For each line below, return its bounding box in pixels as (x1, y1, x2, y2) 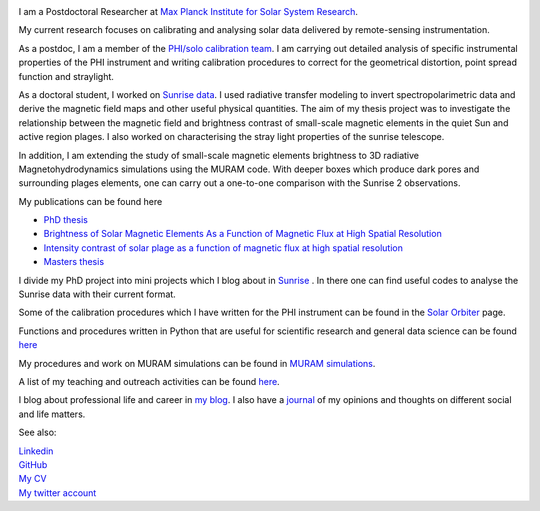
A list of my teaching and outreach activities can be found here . (18, 375, 280, 387)
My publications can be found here (18, 195, 163, 207)
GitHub (18, 458, 48, 470)
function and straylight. (18, 70, 115, 82)
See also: (18, 426, 57, 439)
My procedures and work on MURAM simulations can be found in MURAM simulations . (18, 357, 376, 369)
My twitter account (18, 486, 97, 499)
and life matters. (18, 408, 86, 420)
